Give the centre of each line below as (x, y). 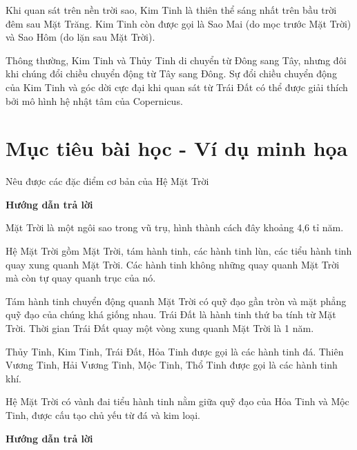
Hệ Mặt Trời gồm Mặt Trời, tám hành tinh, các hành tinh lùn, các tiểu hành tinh (179, 251)
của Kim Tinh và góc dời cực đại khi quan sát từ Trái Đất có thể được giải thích (177, 87)
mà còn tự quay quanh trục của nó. (81, 278)
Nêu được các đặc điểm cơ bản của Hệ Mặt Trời (107, 181)
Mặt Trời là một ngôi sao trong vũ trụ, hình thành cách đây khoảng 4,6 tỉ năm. (175, 227)
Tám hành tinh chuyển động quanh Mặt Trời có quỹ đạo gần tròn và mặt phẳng (176, 301)
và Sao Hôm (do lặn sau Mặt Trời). (80, 37)
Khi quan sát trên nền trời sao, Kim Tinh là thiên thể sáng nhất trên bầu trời (171, 10)
